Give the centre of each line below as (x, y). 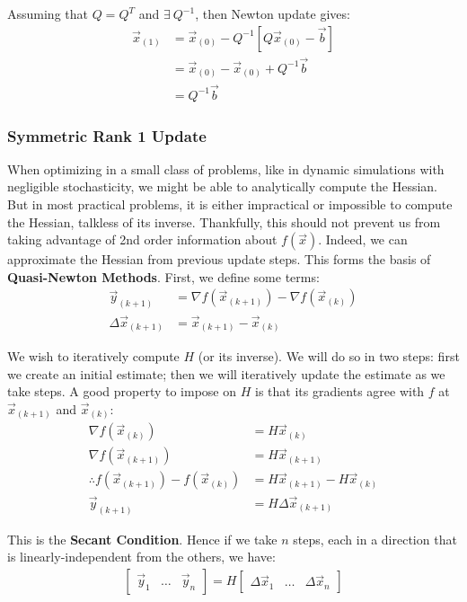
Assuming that (48, 13)
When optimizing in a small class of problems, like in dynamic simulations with (226, 168)
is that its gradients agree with (339, 391)
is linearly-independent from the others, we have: (141, 557)
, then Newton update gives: (273, 13)
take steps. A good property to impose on (122, 391)
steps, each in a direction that (375, 539)
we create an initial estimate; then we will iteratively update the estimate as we (226, 373)
